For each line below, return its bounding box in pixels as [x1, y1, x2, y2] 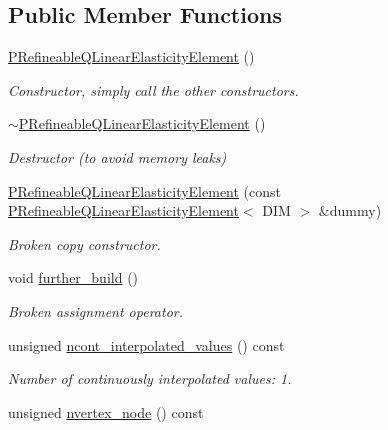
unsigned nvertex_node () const [8, 401, 204, 422]
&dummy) [318, 200, 382, 221]
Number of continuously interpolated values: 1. [8, 368, 292, 389]
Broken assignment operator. [8, 300, 183, 321]
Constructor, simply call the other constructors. [8, 79, 299, 100]
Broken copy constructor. [8, 233, 161, 254]
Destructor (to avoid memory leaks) [8, 146, 227, 167]
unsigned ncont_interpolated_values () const [8, 334, 285, 355]
